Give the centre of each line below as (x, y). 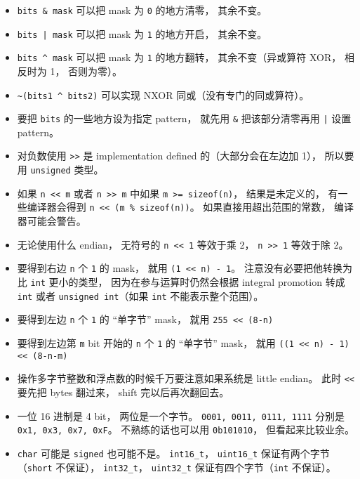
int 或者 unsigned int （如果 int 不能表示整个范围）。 (140, 295)
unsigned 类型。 (67, 170)
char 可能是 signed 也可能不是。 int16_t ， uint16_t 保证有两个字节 (173, 453)
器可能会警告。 (52, 221)
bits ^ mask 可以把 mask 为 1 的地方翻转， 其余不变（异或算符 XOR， (179, 57)
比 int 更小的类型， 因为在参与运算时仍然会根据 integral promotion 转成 (181, 282)
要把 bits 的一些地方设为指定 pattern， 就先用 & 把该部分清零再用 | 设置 (184, 118)
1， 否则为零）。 (86, 71)
